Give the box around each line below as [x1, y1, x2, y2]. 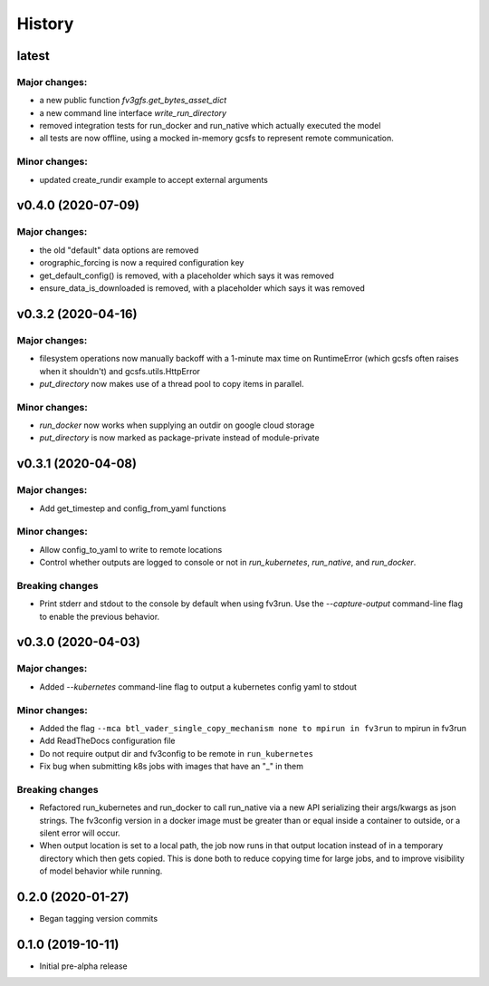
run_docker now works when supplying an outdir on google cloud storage [39, 420, 315, 430]
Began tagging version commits [39, 913, 158, 924]
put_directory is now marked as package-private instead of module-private [39, 432, 321, 443]
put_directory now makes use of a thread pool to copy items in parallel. [39, 378, 304, 389]
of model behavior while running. [39, 865, 163, 876]
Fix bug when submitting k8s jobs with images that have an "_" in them [39, 761, 303, 772]
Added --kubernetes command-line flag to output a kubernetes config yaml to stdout [39, 681, 358, 692]
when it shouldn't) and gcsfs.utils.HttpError [39, 365, 201, 376]
